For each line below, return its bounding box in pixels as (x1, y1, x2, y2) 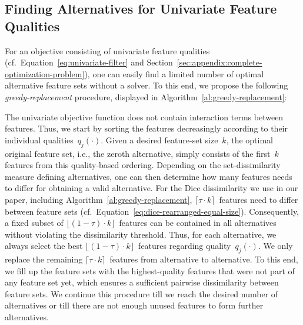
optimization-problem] (5, 67, 85, 80)
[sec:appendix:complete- (177, 56, 262, 68)
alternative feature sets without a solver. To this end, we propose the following (5, 79, 288, 91)
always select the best (5, 239, 83, 252)
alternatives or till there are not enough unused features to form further (5, 299, 264, 311)
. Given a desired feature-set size (101, 133, 218, 146)
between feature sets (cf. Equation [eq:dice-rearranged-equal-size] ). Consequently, (5, 205, 299, 217)
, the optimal (226, 133, 273, 146)
